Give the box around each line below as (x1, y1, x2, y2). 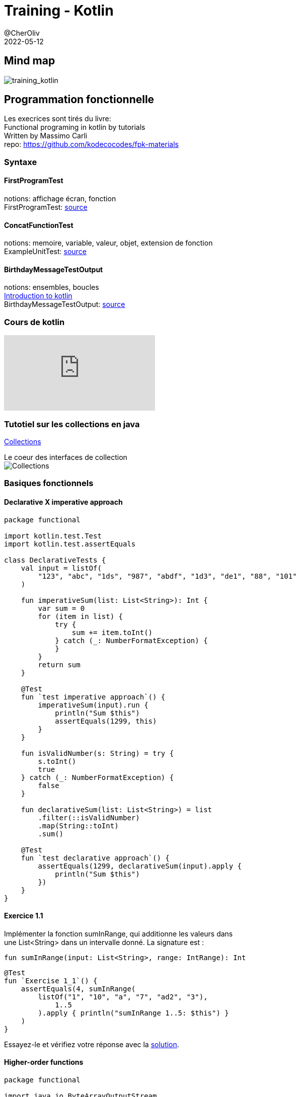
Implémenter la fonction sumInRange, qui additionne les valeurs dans (4, 929, 233, 938)
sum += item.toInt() (71, 628, 153, 637)
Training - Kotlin (4, 2, 114, 19)
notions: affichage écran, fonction (4, 194, 116, 203)
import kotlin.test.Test (4, 531, 102, 540)
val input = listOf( (21, 564, 102, 572)
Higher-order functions (4, 1058, 84, 1067)
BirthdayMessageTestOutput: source (4, 300, 125, 309)
